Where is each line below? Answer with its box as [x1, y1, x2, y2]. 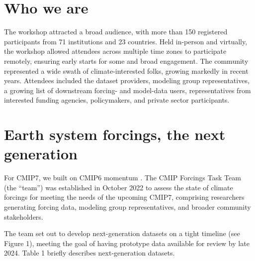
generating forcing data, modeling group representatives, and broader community [4, 201, 251, 212]
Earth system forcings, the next [4, 124, 226, 144]
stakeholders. [4, 211, 43, 222]
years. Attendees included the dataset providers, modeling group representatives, [4, 75, 250, 86]
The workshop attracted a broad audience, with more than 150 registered [4, 26, 228, 37]
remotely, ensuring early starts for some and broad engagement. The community [4, 55, 249, 66]
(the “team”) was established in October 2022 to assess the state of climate [4, 182, 233, 192]
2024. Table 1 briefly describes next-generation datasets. [4, 248, 175, 258]
